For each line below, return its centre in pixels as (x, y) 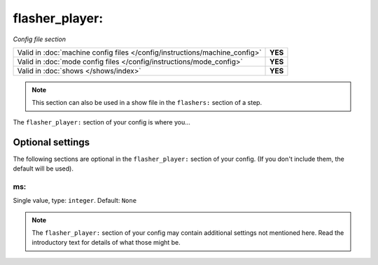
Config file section (40, 39)
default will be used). (43, 169)
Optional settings (51, 142)
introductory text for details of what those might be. (106, 243)
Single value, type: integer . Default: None (75, 201)
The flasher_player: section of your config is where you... (101, 122)
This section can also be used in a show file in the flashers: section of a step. (147, 103)
